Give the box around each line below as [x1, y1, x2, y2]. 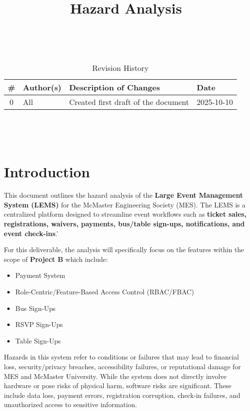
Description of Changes [69, 81, 160, 93]
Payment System [15, 270, 65, 280]
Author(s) [23, 81, 62, 93]
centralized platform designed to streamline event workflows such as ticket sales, [4, 209, 247, 219]
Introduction [4, 162, 90, 182]
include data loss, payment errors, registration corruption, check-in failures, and [4, 390, 241, 400]
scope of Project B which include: [4, 254, 108, 264]
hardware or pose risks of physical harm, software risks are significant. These [4, 380, 232, 391]
